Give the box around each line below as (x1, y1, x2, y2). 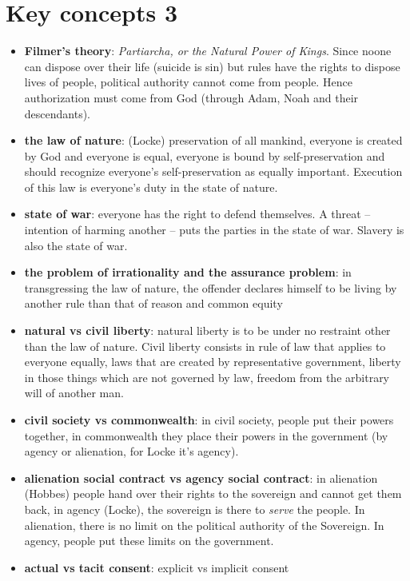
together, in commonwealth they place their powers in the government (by (24, 427, 388, 444)
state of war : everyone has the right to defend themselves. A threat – (24, 205, 371, 222)
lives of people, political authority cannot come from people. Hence (24, 74, 352, 90)
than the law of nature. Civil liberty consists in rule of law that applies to (24, 337, 386, 354)
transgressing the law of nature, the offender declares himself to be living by (24, 279, 397, 296)
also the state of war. (24, 237, 128, 253)
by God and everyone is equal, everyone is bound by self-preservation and (24, 147, 385, 164)
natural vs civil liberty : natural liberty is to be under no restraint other (24, 322, 391, 339)
